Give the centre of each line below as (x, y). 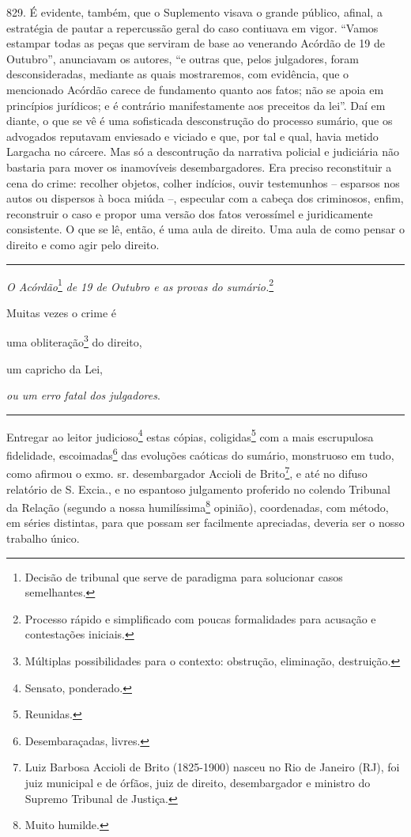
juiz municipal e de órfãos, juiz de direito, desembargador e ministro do (198, 782)
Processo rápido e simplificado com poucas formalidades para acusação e (200, 618)
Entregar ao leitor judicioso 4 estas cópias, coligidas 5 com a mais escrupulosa (190, 435)
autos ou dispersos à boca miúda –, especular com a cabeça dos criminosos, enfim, (205, 198)
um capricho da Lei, (55, 368)
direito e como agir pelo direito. (83, 244)
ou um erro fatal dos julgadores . (83, 395)
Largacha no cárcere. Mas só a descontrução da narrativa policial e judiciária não (203, 151)
